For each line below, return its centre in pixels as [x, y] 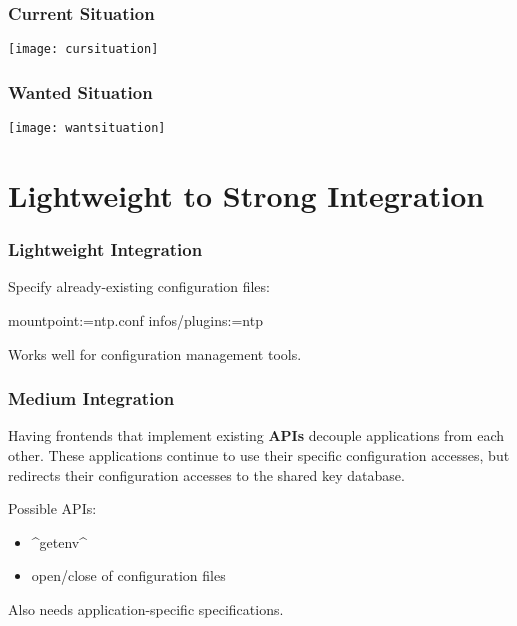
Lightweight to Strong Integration [246, 194]
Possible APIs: [52, 508]
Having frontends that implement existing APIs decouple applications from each [256, 435]
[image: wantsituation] [87, 128]
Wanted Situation [80, 91]
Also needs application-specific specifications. [146, 608]
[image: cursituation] [83, 49]
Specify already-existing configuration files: [139, 286]
